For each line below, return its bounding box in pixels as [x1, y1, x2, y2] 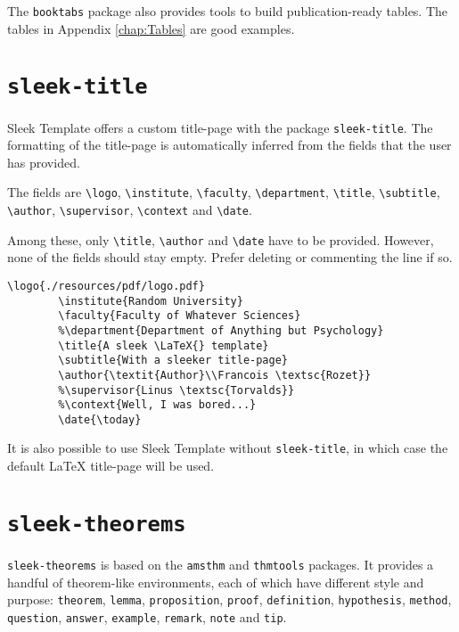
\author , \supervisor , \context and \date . [7, 201, 252, 218]
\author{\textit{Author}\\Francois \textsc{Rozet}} [58, 368, 372, 382]
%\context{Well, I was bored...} [58, 398, 257, 412]
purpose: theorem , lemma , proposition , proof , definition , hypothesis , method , [7, 590, 452, 609]
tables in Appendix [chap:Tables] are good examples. [7, 19, 295, 37]
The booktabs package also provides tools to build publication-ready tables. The [7, 2, 448, 20]
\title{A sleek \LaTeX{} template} [58, 339, 269, 352]
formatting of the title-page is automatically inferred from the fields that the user [7, 135, 452, 154]
